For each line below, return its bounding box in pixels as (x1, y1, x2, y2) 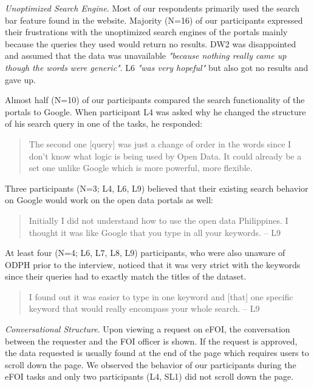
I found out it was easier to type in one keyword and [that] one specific (29, 290, 293, 303)
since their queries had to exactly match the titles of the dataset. (5, 270, 247, 283)
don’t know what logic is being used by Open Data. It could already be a (29, 149, 302, 162)
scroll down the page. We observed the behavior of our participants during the (5, 358, 296, 371)
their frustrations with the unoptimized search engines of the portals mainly (5, 25, 288, 38)
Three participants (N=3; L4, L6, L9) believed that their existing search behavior (5, 181, 309, 194)
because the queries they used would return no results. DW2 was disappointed (5, 37, 296, 50)
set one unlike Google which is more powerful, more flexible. (29, 161, 253, 174)
